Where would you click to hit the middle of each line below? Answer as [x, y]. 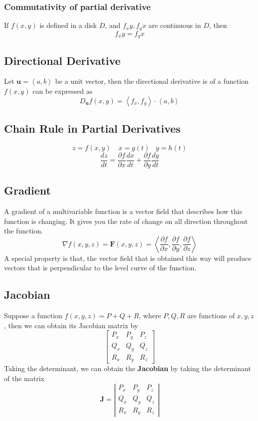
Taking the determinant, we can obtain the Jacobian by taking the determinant [128, 368]
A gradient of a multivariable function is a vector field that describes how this [123, 211]
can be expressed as [63, 91]
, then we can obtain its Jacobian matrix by [71, 325]
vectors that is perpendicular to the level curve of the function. [100, 268]
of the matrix [24, 378]
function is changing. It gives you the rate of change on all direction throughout [126, 221]
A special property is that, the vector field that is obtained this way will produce [128, 258]
